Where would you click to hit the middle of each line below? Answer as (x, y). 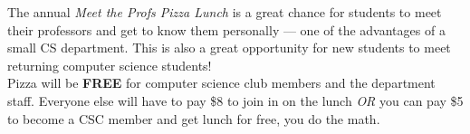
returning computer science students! (110, 65)
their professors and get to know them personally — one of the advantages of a (226, 29)
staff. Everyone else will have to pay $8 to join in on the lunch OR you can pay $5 (235, 100)
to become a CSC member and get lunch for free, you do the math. (194, 118)
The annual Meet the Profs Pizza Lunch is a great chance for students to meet (225, 12)
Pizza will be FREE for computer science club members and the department (221, 83)
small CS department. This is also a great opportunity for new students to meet (229, 48)
